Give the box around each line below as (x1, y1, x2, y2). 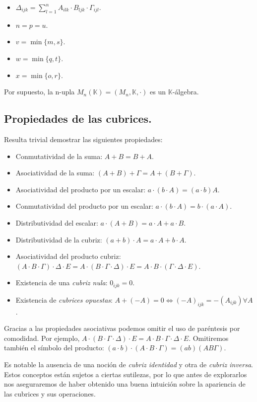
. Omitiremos (189, 332, 229, 343)
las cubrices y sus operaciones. (4, 388, 96, 399)
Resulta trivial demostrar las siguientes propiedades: (4, 134, 163, 144)
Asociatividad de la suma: (15, 167, 95, 178)
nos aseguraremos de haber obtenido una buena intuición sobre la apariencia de (4, 379, 246, 389)
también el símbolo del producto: (4, 342, 104, 353)
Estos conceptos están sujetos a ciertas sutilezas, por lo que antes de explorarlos (4, 369, 247, 379)
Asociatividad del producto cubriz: (15, 251, 121, 261)
